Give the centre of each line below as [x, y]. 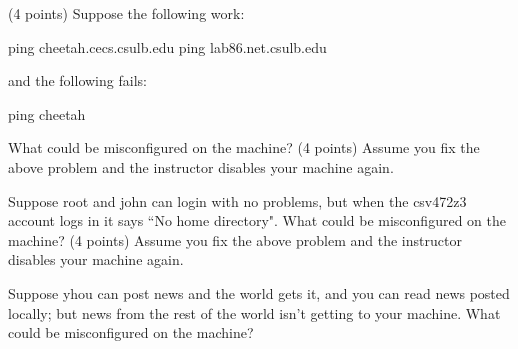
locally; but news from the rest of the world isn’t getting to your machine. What [254, 312]
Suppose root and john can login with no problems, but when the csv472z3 [237, 200]
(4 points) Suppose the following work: [126, 13]
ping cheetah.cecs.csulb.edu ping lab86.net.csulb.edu [167, 46]
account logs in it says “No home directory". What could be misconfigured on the [257, 220]
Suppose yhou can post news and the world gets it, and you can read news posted [259, 292]
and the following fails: [77, 80]
